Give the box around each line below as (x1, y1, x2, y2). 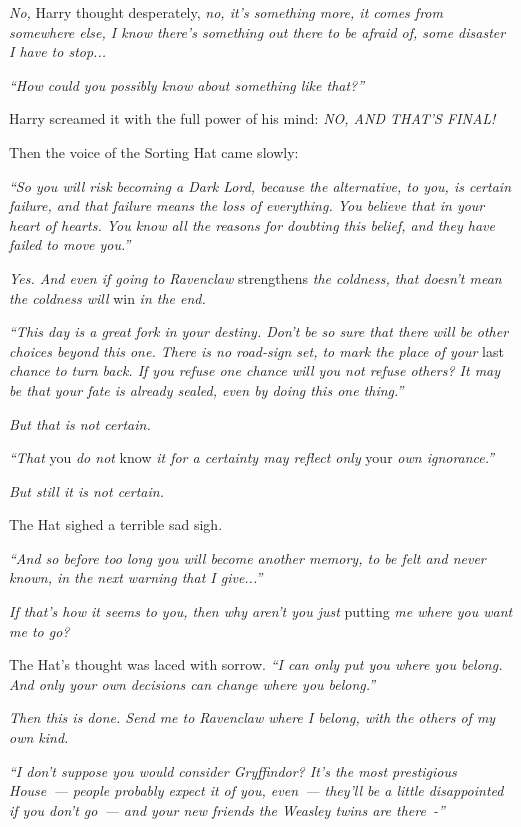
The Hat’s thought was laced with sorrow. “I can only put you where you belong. (9, 654, 503, 675)
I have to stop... (9, 41, 107, 62)
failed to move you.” (9, 234, 131, 255)
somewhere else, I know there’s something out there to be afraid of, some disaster (9, 21, 506, 42)
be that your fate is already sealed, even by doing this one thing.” (9, 379, 404, 400)
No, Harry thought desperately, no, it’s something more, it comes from (9, 2, 443, 22)
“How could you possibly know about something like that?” (9, 74, 365, 95)
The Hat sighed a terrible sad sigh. (9, 514, 223, 535)
